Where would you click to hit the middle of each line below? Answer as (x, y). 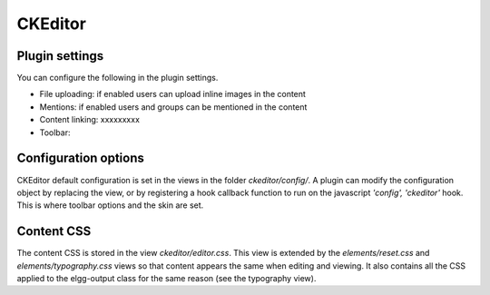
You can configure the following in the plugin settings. (118, 78)
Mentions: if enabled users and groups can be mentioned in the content (173, 107)
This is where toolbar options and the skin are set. (110, 205)
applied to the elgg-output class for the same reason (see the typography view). (167, 278)
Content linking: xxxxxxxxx (90, 120)
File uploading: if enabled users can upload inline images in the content (172, 94)
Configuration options (81, 158)
